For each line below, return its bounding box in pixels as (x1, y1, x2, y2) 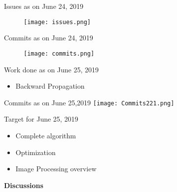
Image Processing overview (15, 163, 97, 174)
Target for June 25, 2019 (4, 114, 78, 124)
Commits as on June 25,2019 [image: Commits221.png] (4, 97, 175, 107)
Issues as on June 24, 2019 (4, 1, 84, 11)
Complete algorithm (15, 130, 76, 140)
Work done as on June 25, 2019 (4, 64, 99, 74)
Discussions (4, 180, 43, 190)
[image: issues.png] (24, 18, 91, 26)
